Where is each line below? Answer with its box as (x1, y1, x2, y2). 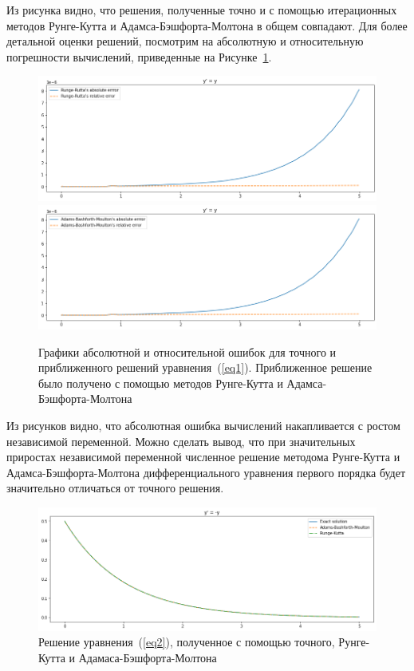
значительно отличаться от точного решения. (6, 480, 224, 496)
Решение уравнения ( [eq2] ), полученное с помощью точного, (38, 634, 335, 650)
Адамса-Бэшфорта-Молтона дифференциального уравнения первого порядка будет (6, 464, 406, 480)
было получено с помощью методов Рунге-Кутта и (38, 374, 283, 391)
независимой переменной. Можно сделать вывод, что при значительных (6, 432, 356, 449)
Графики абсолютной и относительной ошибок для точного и (38, 343, 337, 360)
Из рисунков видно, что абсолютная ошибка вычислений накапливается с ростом (6, 417, 400, 433)
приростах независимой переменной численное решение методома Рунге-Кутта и (6, 448, 400, 465)
